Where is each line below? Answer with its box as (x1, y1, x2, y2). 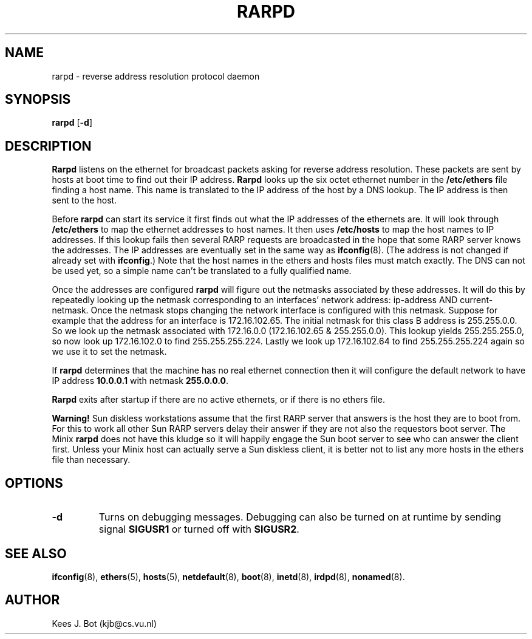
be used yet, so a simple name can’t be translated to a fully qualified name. (52, 265, 352, 276)
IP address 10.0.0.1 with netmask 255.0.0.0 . (52, 375, 229, 386)
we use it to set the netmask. (52, 346, 167, 357)
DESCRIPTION (5, 138, 92, 154)
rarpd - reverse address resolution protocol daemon (52, 70, 260, 81)
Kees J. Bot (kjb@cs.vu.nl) (52, 618, 157, 629)
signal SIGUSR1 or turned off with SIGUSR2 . (98, 523, 299, 536)
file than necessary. (52, 454, 131, 465)
